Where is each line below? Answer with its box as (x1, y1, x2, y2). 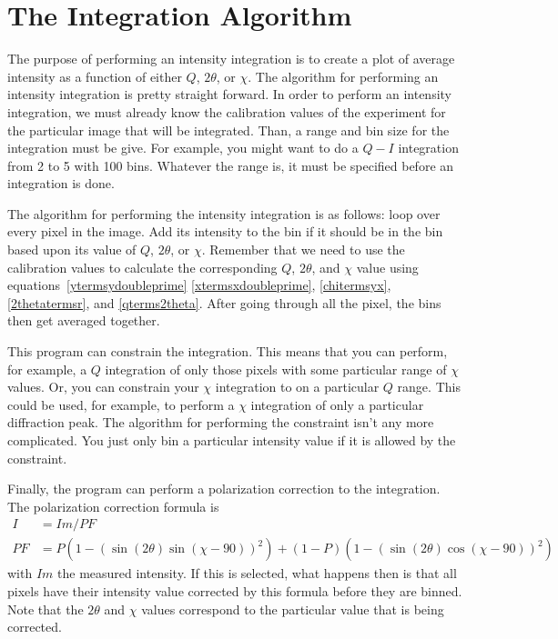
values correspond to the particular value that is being (141, 599, 444, 618)
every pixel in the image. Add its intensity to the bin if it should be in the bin (7, 222, 443, 241)
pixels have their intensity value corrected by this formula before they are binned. (7, 582, 462, 601)
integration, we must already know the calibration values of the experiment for (7, 102, 446, 121)
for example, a (7, 359, 87, 378)
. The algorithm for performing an (248, 66, 439, 85)
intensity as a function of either (7, 66, 182, 85)
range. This (397, 377, 461, 396)
